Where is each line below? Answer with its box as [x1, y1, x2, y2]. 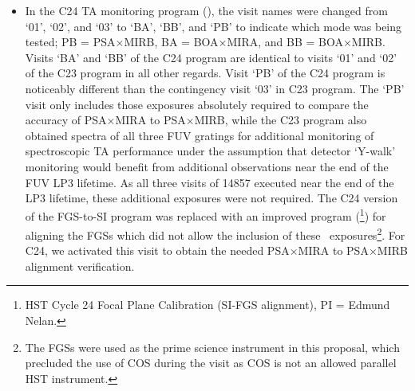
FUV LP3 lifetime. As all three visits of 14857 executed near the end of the [25, 174, 394, 190]
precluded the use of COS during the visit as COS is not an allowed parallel [25, 354, 397, 371]
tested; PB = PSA [25, 33, 116, 50]
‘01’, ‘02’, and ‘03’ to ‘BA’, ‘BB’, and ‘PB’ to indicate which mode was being [25, 18, 402, 34]
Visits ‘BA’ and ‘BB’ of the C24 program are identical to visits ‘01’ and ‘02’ [25, 49, 397, 65]
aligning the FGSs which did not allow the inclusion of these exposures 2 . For [25, 224, 405, 243]
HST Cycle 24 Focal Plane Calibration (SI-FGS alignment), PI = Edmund [25, 296, 390, 313]
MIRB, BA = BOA [124, 33, 219, 50]
